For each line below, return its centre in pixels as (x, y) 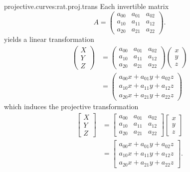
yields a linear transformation (49, 39)
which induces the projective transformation (71, 106)
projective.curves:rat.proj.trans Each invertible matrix (87, 6)
